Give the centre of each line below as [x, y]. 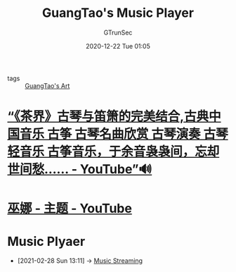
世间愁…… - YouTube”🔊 [80, 169]
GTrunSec [118, 32]
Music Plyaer [46, 241]
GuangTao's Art [47, 85]
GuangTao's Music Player [118, 13]
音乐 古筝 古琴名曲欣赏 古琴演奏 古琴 [124, 134]
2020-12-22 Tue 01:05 [118, 46]
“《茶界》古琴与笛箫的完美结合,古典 [108, 117]
